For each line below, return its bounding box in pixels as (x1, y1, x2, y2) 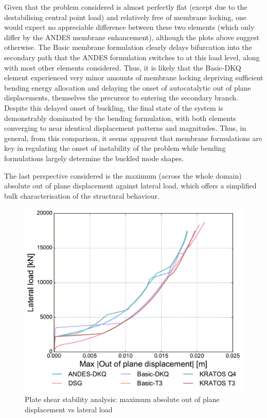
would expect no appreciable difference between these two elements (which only (4, 22, 255, 32)
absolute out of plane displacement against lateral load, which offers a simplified (4, 180, 257, 191)
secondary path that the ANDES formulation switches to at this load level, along (4, 51, 260, 62)
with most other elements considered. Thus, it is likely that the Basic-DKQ (4, 62, 241, 73)
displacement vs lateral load (25, 404, 113, 414)
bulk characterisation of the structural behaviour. (4, 190, 160, 201)
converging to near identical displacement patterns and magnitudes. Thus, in (4, 123, 246, 133)
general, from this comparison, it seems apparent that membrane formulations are (4, 132, 262, 143)
